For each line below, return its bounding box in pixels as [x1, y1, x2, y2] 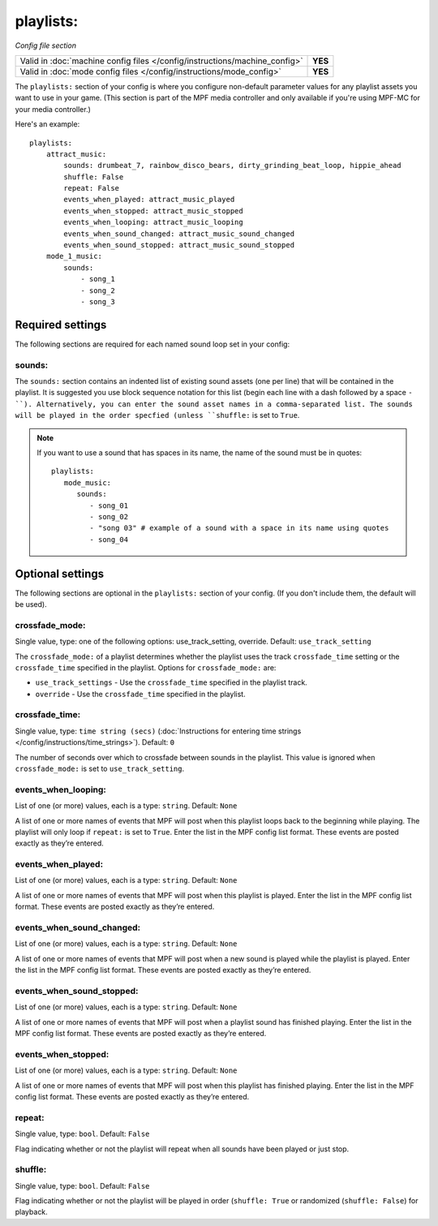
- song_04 [89, 535, 129, 544]
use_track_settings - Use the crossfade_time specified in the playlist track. [35, 678, 307, 687]
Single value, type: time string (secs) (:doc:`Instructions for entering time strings [15, 726, 302, 736]
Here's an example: [15, 119, 80, 129]
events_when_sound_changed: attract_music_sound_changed [63, 229, 295, 239]
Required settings [15, 317, 107, 332]
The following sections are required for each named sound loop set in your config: [15, 339, 290, 349]
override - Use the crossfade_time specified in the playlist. [35, 689, 247, 699]
